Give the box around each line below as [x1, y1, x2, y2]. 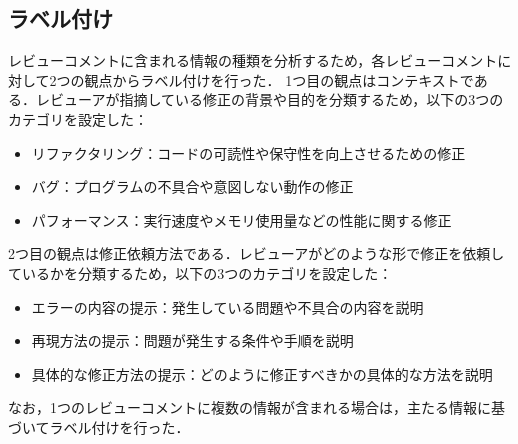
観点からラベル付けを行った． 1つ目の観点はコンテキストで [84, 69, 474, 90]
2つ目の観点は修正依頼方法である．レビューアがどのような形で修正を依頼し [8, 243, 505, 264]
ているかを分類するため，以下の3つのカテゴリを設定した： [8, 262, 393, 283]
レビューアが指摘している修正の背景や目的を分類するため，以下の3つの [35, 89, 504, 110]
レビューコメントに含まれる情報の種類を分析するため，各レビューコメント [8, 50, 498, 71]
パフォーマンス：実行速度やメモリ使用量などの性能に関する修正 [31, 209, 452, 230]
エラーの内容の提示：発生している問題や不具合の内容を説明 [31, 296, 424, 317]
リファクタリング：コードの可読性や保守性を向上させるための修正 [31, 142, 466, 163]
